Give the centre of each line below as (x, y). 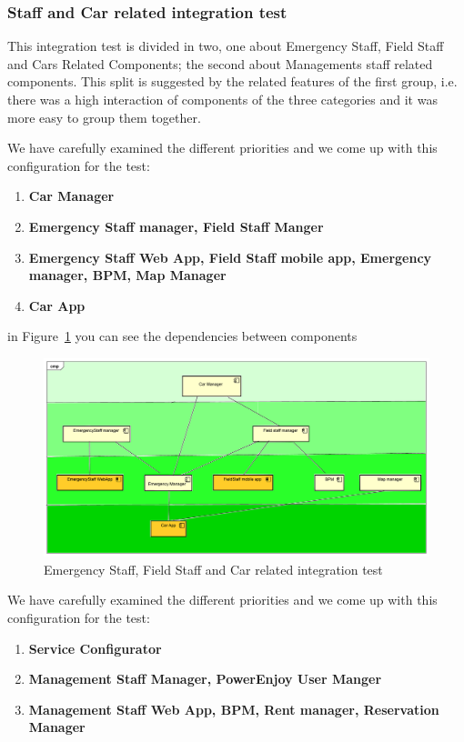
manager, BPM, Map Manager (127, 275)
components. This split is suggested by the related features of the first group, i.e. (232, 81)
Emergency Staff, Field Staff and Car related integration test (213, 569)
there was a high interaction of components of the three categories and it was (222, 99)
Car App (57, 305)
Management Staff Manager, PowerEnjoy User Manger (205, 679)
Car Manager (71, 196)
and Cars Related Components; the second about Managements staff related (220, 63)
